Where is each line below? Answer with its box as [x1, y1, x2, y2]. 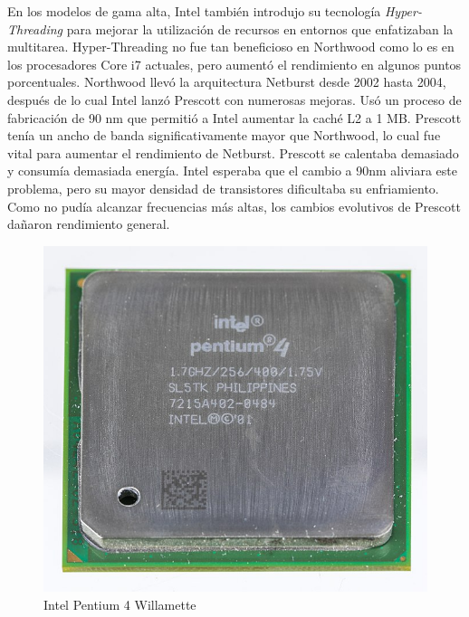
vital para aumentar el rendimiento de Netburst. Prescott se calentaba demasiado [7, 143, 459, 162]
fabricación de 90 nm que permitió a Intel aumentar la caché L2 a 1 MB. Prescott [7, 108, 462, 127]
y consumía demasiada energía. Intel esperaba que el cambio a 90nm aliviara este [7, 161, 457, 180]
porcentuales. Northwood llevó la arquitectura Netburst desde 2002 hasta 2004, [7, 72, 446, 91]
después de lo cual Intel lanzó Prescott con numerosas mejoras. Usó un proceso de [7, 90, 462, 109]
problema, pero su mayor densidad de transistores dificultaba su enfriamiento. [7, 178, 439, 197]
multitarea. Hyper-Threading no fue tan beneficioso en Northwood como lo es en [7, 37, 455, 56]
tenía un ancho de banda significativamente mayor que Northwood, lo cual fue [7, 126, 441, 145]
